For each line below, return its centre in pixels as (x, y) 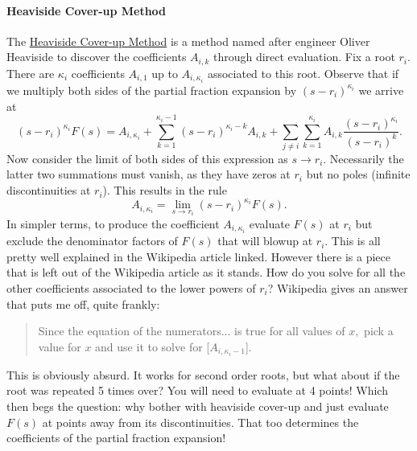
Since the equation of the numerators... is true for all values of (192, 331)
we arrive (381, 90)
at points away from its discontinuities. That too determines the (200, 422)
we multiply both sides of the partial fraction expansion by (152, 90)
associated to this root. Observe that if (303, 73)
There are (31, 73)
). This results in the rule (165, 190)
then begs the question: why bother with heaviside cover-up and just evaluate (198, 406)
